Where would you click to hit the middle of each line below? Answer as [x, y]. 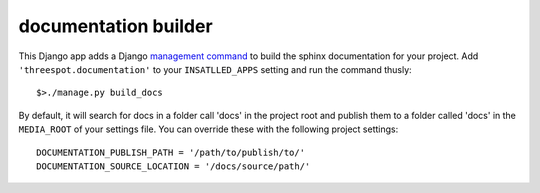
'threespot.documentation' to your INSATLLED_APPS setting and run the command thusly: [215, 69]
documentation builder [116, 26]
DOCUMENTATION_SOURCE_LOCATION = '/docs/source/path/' [173, 166]
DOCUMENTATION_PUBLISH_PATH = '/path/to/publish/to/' [170, 152]
